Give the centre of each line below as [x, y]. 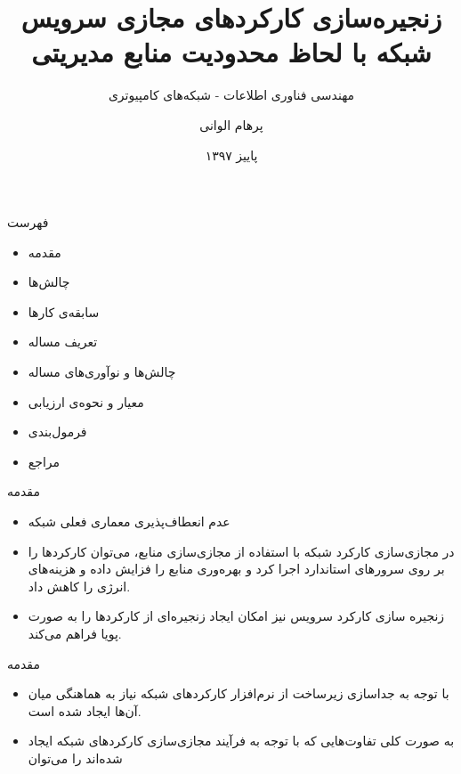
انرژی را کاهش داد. [79, 586]
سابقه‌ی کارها [64, 311]
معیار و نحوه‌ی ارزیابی [86, 401]
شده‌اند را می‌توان [75, 758]
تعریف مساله [63, 342]
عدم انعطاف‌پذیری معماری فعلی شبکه [129, 521]
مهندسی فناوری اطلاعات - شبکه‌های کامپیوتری [231, 95]
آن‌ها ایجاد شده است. [85, 710]
